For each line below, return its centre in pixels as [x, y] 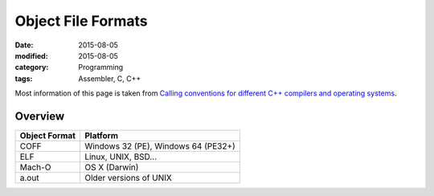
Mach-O [35, 167]
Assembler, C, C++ [110, 78]
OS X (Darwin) [112, 167]
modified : [31, 55]
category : [32, 67]
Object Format [48, 136]
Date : [24, 45]
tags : [24, 78]
